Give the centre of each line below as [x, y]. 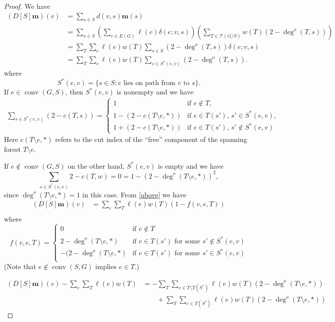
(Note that [20, 266]
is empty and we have [191, 165]
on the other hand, [96, 165]
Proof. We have [27, 6]
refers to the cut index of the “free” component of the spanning [151, 139]
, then [74, 92]
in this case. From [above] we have [134, 194]
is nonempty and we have [155, 92]
